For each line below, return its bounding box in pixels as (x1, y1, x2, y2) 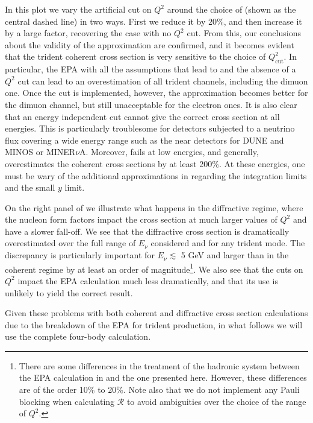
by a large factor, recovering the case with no (5, 27, 172, 39)
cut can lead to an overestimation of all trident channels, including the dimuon (17, 74, 308, 87)
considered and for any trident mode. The (150, 237, 305, 249)
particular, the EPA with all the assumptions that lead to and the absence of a (5, 63, 296, 75)
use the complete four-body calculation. (5, 330, 151, 343)
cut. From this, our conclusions (187, 27, 301, 39)
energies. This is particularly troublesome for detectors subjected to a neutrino (5, 122, 295, 135)
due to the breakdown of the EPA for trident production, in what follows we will (5, 318, 303, 331)
